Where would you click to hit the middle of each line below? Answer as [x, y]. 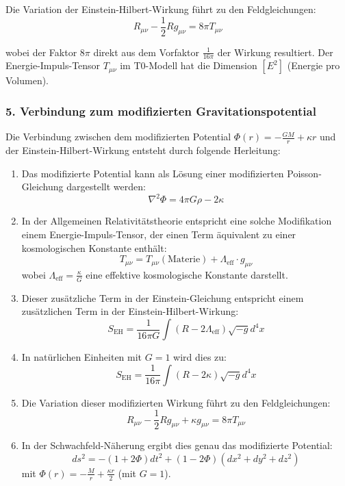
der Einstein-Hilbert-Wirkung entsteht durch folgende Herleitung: [143, 150]
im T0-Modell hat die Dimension [189, 65]
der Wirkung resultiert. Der [275, 52]
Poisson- [304, 173]
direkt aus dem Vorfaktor [146, 52]
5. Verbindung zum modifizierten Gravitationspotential [161, 111]
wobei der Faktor [41, 52]
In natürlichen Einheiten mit [82, 357]
